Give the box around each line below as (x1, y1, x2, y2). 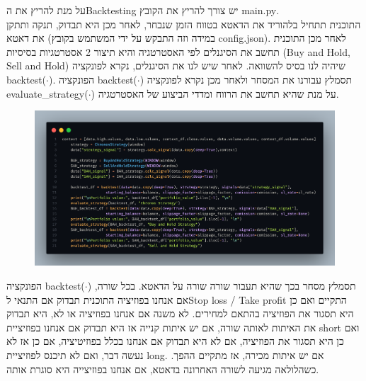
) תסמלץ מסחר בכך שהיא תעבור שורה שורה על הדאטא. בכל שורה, (87, 278, 356, 292)
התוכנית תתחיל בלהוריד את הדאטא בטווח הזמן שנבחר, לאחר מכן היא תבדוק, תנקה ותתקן (6, 16, 361, 31)
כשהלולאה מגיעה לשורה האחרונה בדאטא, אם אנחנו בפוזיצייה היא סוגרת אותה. (6, 361, 319, 376)
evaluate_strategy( (6, 86, 88, 101)
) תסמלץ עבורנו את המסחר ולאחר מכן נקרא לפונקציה (139, 72, 353, 86)
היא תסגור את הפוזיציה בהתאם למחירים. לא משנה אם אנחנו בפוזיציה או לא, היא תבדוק (6, 306, 354, 321)
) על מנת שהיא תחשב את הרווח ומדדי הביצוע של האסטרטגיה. (91, 86, 339, 101)
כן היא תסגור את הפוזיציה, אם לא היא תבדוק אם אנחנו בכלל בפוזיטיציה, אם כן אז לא (6, 334, 344, 348)
